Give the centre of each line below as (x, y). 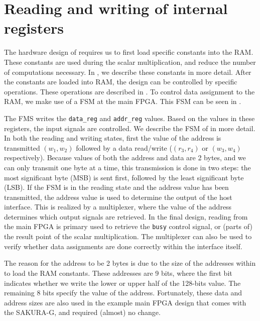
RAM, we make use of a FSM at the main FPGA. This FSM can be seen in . (123, 101)
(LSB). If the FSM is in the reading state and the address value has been (116, 187)
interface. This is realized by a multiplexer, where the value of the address (118, 207)
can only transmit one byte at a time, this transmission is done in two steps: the (127, 167)
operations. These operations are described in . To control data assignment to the (129, 91)
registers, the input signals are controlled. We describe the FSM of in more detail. (130, 128)
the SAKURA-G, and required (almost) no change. (82, 312)
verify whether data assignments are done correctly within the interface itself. (123, 246)
